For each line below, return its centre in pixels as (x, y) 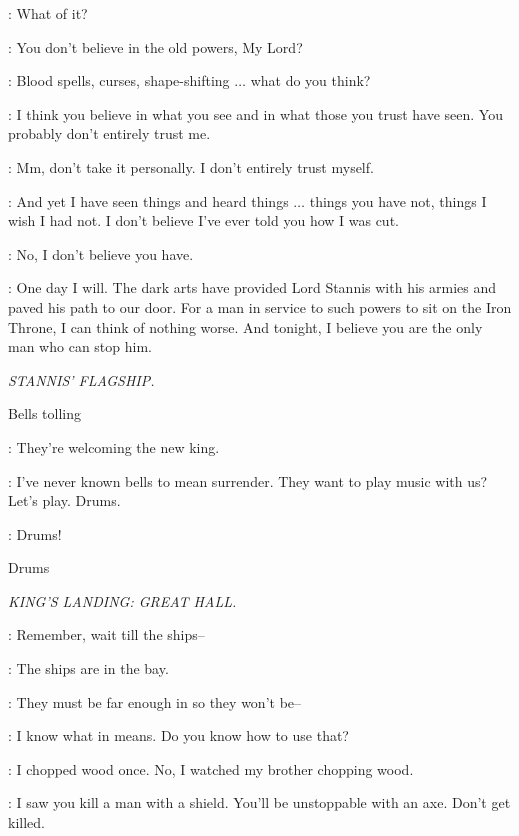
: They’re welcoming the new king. (114, 446)
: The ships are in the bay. (88, 668)
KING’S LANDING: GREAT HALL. (122, 600)
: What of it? (48, 13)
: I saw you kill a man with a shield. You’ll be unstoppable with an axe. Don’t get (259, 802)
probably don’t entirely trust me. (109, 133)
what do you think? (310, 80)
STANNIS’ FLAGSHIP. (81, 379)
